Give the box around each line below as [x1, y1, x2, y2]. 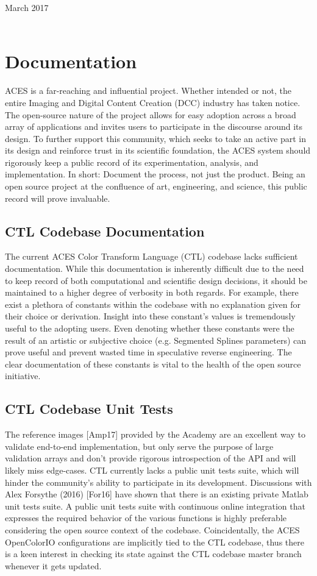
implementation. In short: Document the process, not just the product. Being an [5, 168, 305, 180]
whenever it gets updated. [5, 559, 102, 572]
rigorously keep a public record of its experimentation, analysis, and [5, 155, 258, 168]
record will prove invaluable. [5, 191, 110, 204]
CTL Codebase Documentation [5, 221, 205, 240]
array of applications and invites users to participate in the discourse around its [5, 120, 303, 133]
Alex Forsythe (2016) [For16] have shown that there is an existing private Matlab [5, 488, 308, 500]
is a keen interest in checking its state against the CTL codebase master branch [5, 547, 302, 560]
